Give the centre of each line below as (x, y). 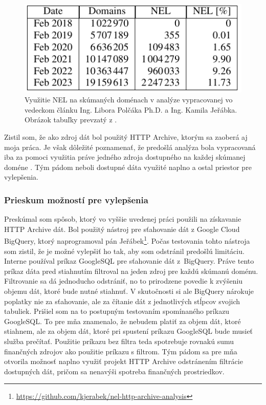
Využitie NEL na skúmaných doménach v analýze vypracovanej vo (129, 100)
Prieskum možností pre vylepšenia (76, 199)
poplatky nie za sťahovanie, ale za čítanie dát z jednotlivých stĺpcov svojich (122, 301)
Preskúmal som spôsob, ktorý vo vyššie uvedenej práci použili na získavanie (123, 219)
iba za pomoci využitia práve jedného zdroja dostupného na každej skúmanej (125, 157)
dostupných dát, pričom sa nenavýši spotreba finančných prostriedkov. (114, 371)
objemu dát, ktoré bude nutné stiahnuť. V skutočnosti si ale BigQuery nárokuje (129, 291)
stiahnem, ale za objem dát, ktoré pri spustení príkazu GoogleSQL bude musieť (129, 331)
